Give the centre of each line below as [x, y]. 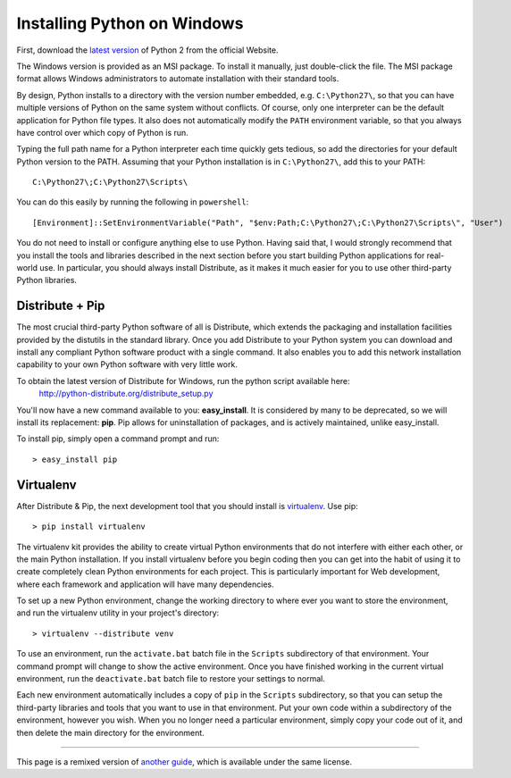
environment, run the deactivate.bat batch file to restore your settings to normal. [171, 679]
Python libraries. [47, 280]
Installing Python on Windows [130, 23]
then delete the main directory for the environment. [110, 732]
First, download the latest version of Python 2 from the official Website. [147, 50]
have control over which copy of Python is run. [103, 132]
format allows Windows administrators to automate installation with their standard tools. [178, 79]
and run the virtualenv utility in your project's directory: [118, 613]
